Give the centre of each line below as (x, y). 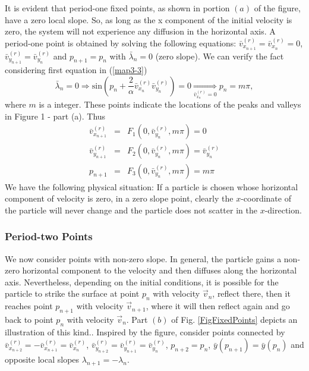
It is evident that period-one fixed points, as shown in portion (117, 8)
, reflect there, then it (251, 293)
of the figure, (277, 8)
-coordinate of (266, 198)
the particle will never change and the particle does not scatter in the (131, 210)
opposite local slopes (42, 359)
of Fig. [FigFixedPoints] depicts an (234, 319)
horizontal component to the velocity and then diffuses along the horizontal (160, 270)
